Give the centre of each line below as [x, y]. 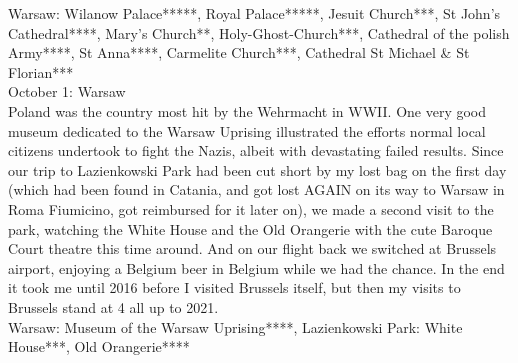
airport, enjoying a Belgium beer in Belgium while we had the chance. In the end [256, 267]
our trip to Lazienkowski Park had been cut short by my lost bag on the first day [257, 169]
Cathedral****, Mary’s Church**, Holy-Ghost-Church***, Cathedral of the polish [259, 32]
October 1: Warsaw [67, 91]
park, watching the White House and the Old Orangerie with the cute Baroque [250, 228]
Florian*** [41, 71]
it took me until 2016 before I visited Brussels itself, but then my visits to [234, 287]
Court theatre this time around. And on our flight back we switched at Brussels [252, 248]
